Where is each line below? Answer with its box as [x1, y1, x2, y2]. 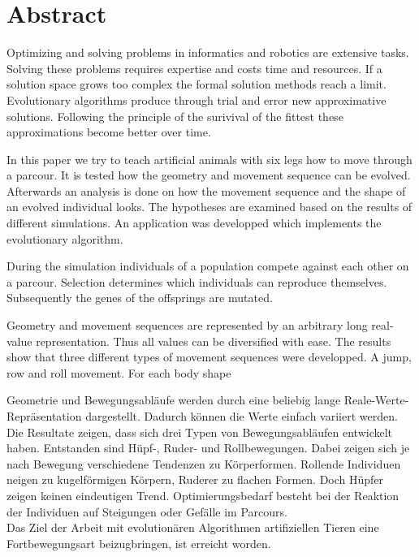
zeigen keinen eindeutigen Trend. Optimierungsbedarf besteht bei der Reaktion [6, 486, 400, 503]
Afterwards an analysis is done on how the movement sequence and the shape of [6, 182, 406, 199]
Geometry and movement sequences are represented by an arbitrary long [6, 317, 368, 334]
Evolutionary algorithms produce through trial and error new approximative [6, 91, 387, 108]
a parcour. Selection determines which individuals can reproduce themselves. [6, 273, 387, 290]
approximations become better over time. [6, 123, 211, 140]
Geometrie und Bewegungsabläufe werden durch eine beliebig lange [6, 391, 341, 408]
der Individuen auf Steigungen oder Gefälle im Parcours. [6, 503, 287, 520]
